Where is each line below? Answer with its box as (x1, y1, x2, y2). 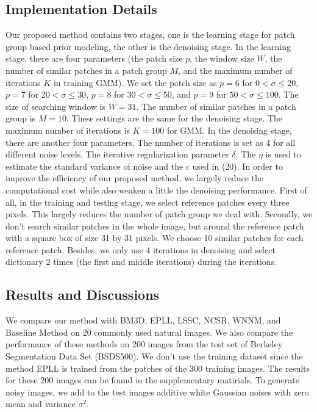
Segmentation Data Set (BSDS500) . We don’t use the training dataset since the (5, 350, 303, 363)
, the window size (190, 52, 254, 65)
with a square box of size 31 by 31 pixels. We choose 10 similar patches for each (5, 231, 304, 244)
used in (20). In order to (192, 159, 283, 172)
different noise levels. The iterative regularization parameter (5, 148, 229, 161)
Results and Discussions (5, 285, 160, 304)
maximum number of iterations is (5, 123, 130, 136)
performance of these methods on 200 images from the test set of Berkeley (5, 338, 283, 350)
